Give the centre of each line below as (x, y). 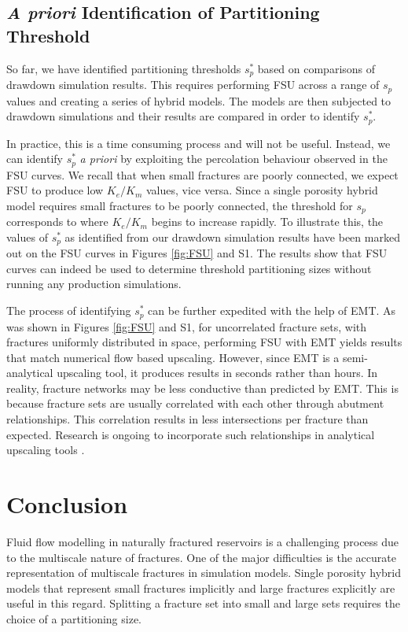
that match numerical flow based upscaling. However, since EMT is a (173, 357)
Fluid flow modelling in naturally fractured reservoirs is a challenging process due (203, 541)
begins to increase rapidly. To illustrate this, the (267, 222)
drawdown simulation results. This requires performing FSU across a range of (193, 85)
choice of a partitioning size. (74, 618)
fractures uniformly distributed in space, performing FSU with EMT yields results (204, 342)
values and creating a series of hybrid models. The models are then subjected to (199, 100)
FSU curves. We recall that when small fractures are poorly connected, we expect (202, 174)
